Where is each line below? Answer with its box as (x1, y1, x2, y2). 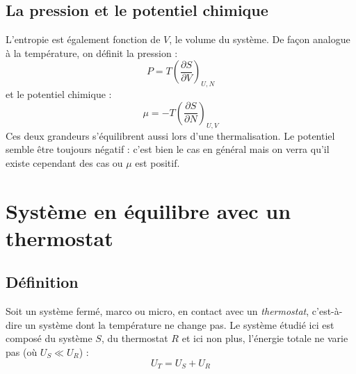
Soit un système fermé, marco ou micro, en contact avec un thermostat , (6, 304, 309, 318)
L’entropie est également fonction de (6, 32, 161, 47)
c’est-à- (311, 304, 343, 318)
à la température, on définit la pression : (6, 45, 178, 60)
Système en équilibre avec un (6, 196, 291, 225)
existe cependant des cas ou (6, 155, 123, 170)
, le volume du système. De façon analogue (169, 32, 350, 47)
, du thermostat (101, 331, 168, 345)
